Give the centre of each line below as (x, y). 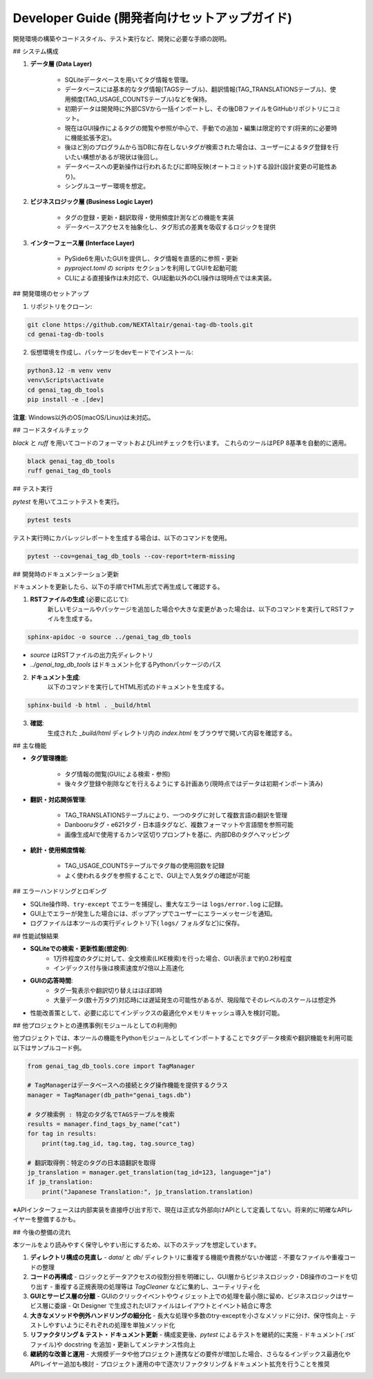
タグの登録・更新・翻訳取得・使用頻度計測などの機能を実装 (149, 217)
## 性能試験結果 (36, 935)
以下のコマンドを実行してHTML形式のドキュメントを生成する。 (137, 687)
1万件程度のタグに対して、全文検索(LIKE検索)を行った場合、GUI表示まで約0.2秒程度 (173, 958)
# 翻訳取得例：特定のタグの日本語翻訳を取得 (92, 1163)
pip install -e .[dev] (66, 400)
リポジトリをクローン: (61, 306)
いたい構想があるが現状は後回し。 (113, 157)
